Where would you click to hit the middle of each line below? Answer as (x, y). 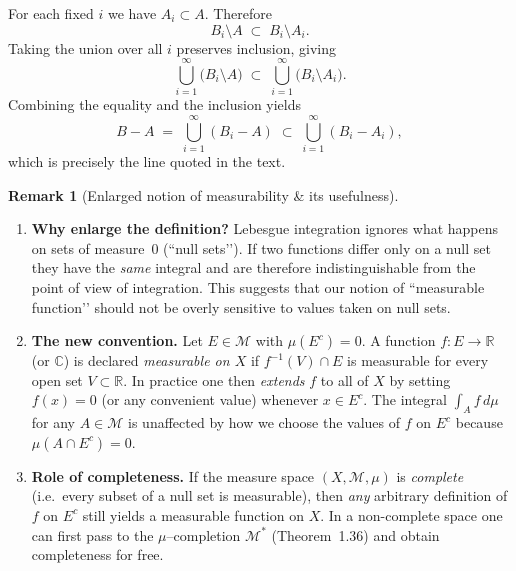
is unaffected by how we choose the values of (264, 422)
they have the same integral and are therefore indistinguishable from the (253, 267)
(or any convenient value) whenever (210, 399)
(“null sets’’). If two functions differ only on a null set (327, 247)
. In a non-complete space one (411, 514)
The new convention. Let (117, 340)
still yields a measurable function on (193, 514)
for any (53, 422)
